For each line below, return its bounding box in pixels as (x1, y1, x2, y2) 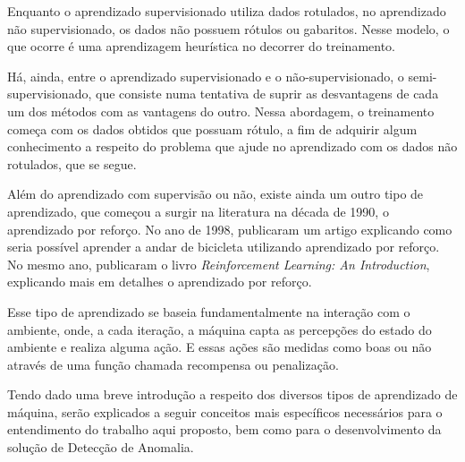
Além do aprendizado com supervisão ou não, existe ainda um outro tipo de (7, 184, 424, 203)
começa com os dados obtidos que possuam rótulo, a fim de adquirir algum (7, 119, 418, 138)
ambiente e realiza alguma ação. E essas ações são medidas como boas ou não (7, 338, 432, 356)
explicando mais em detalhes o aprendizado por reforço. (7, 272, 312, 291)
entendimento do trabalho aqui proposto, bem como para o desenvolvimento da (7, 420, 442, 439)
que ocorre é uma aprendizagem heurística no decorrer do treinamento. (7, 37, 395, 56)
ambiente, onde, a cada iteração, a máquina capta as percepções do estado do (7, 320, 432, 338)
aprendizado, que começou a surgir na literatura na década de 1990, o (7, 201, 389, 220)
